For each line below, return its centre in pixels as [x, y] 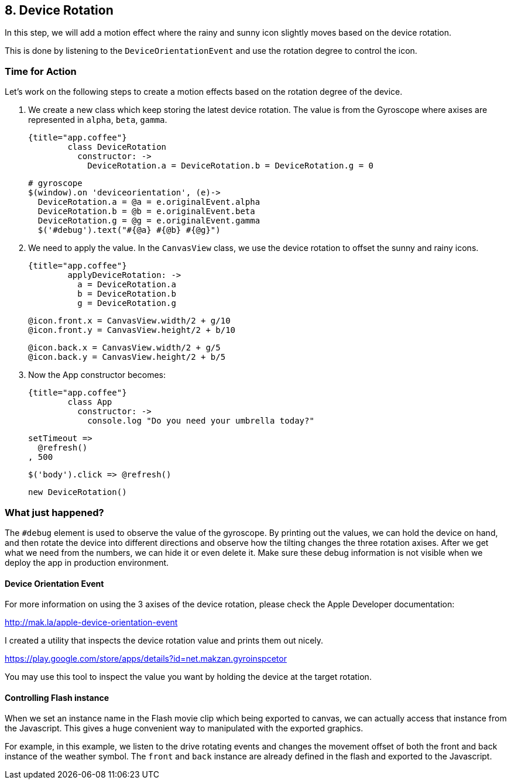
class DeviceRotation [117, 147]
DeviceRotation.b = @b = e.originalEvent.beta [146, 212]
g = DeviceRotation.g [127, 303]
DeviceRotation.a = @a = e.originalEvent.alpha [149, 202]
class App [90, 402]
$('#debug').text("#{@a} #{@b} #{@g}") [129, 230]
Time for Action [41, 71]
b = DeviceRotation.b [127, 294]
